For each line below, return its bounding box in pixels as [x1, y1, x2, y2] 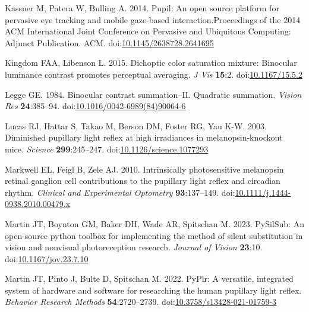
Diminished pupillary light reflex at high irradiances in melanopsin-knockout [5, 131, 283, 144]
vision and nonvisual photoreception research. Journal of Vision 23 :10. [5, 241, 263, 253]
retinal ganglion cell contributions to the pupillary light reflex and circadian [5, 174, 280, 187]
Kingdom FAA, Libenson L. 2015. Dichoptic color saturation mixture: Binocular [5, 56, 297, 69]
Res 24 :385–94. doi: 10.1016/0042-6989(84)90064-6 [5, 100, 186, 112]
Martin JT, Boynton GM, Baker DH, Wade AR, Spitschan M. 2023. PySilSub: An [5, 217, 304, 230]
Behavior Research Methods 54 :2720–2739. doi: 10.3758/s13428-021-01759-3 [5, 295, 277, 308]
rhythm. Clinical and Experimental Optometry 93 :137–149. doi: [5, 186, 235, 198]
